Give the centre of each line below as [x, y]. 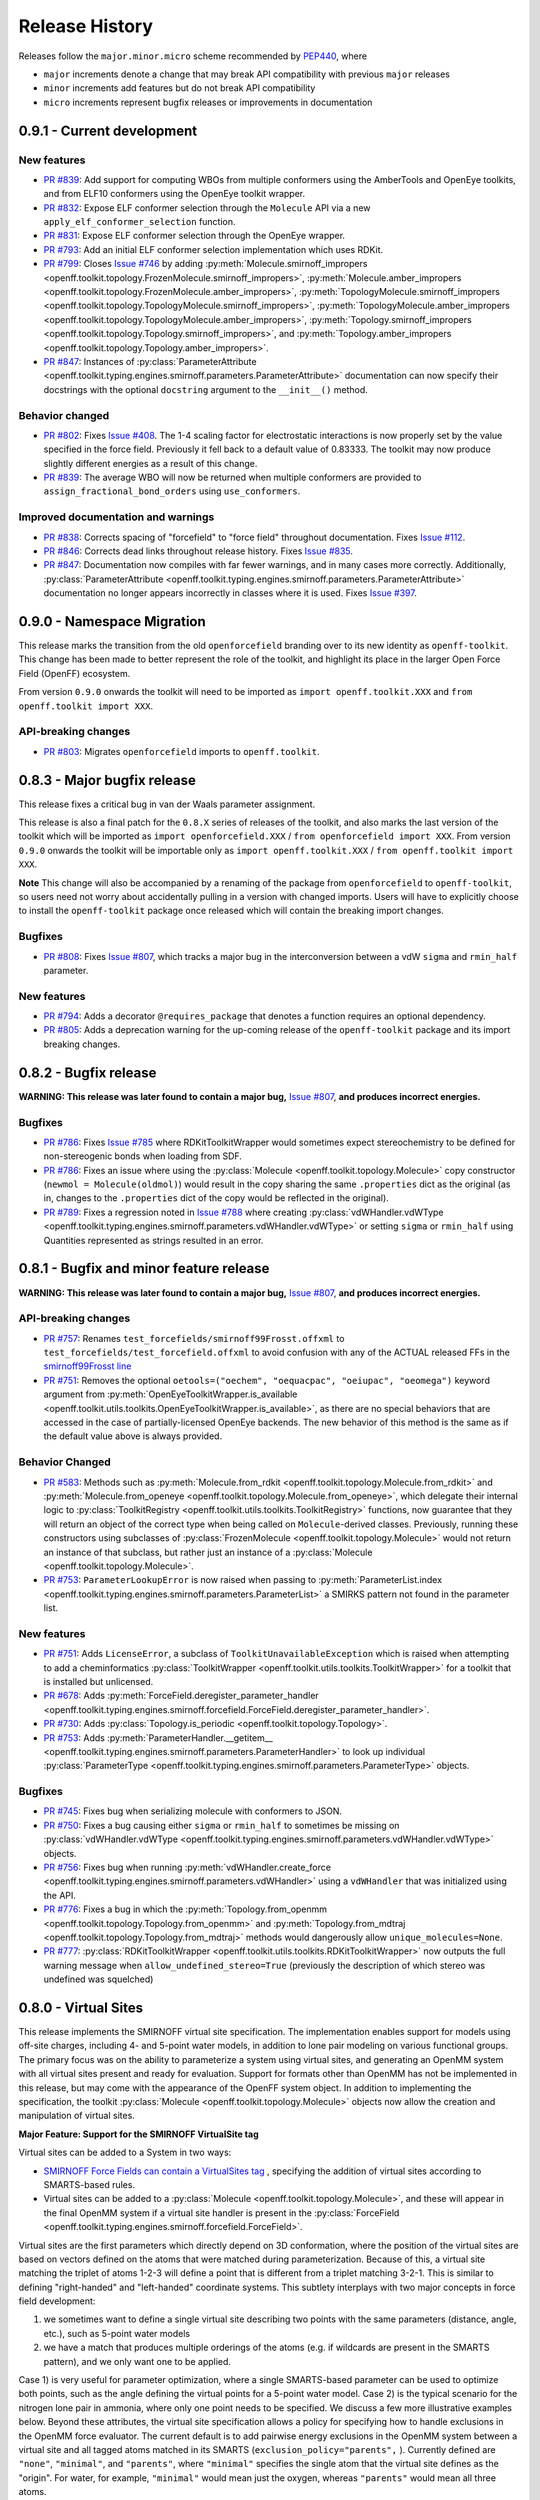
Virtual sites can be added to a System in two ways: [125, 2152]
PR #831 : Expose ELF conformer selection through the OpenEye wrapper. [194, 236]
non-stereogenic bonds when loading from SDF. [142, 1156]
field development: [57, 2301]
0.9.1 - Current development [108, 130]
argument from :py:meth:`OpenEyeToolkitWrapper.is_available [170, 1394]
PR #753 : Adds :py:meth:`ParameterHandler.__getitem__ [158, 1737]
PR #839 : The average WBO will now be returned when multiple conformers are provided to [232, 477]
